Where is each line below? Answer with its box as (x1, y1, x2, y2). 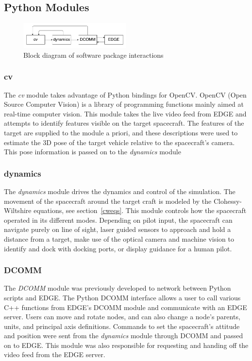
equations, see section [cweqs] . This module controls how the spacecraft (34, 205, 247, 215)
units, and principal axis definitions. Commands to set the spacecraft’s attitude (4, 321, 240, 331)
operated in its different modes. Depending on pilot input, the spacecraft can (4, 214, 233, 225)
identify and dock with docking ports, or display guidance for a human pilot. (4, 243, 232, 253)
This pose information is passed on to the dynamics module (4, 147, 181, 157)
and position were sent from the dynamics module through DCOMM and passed (4, 330, 243, 341)
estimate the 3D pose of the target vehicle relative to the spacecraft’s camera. (4, 137, 235, 147)
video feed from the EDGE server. (4, 349, 105, 360)
